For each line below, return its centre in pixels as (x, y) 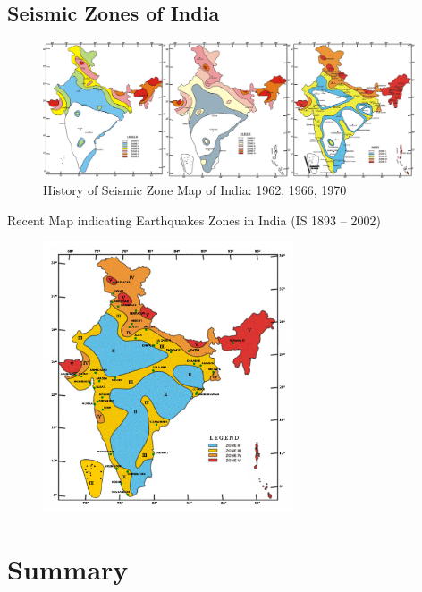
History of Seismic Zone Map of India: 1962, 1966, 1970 (195, 190)
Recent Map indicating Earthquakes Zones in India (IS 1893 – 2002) (194, 220)
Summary (68, 568)
